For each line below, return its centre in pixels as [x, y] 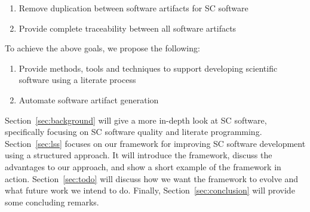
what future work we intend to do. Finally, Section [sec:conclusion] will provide [150, 190]
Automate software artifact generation [89, 99]
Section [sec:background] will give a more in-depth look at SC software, [136, 120]
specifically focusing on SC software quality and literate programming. [133, 132]
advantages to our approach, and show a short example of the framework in [143, 166]
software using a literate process [77, 80]
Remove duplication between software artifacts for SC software [133, 8]
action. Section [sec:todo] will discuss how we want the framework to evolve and [152, 178]
